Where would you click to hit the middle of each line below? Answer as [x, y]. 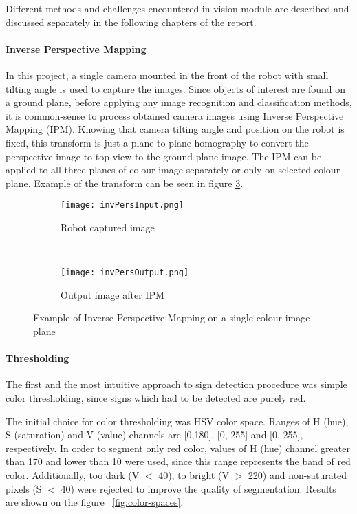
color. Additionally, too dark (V [73, 474]
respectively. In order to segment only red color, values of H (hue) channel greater [178, 448]
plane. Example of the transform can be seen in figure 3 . [125, 183]
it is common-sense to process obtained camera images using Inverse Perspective [175, 115]
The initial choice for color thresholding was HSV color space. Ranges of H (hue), [177, 421]
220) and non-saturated [297, 474]
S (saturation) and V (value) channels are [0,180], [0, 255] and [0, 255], [154, 435]
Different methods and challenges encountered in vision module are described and [177, 8]
